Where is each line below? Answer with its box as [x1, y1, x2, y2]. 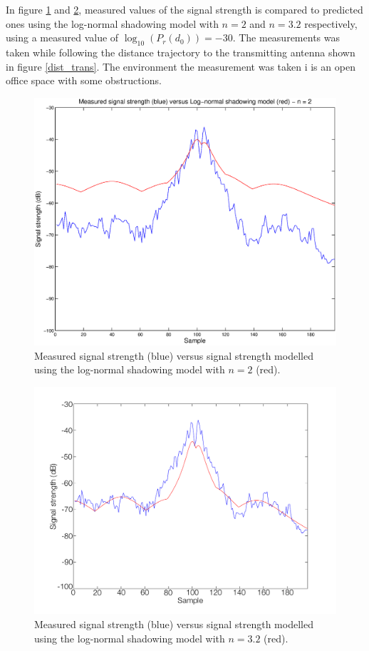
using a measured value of [6, 30, 119, 45]
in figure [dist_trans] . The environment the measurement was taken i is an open [6, 59, 355, 74]
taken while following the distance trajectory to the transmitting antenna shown [6, 44, 355, 59]
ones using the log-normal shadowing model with [6, 16, 219, 31]
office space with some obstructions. [6, 73, 162, 88]
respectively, [304, 16, 358, 31]
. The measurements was [232, 30, 340, 45]
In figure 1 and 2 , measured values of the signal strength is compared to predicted [6, 2, 363, 16]
